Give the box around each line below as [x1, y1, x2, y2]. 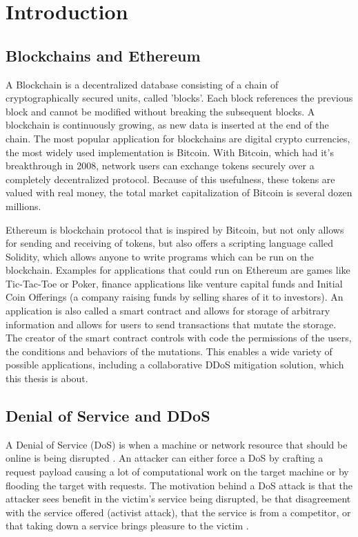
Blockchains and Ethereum [6, 44, 201, 66]
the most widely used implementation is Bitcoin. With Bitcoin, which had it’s [6, 144, 334, 159]
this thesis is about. [6, 371, 88, 386]
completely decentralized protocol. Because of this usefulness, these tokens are [6, 171, 335, 186]
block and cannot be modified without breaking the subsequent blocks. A [6, 104, 315, 118]
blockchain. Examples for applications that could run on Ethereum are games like [6, 263, 350, 277]
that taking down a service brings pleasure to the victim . [6, 518, 249, 533]
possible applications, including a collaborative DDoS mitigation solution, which [6, 357, 344, 372]
